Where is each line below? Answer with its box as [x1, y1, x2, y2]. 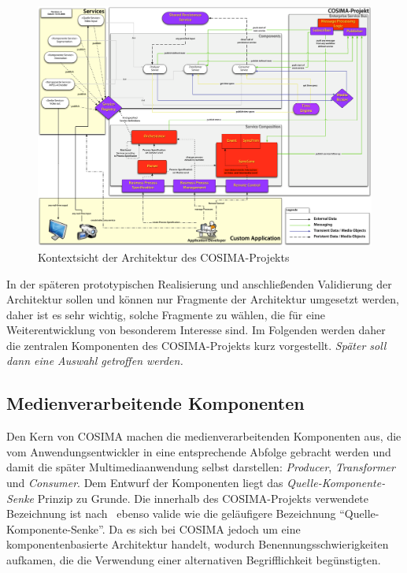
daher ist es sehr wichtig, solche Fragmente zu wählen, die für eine [6, 306, 326, 322]
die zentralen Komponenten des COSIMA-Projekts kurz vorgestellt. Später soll [6, 337, 387, 353]
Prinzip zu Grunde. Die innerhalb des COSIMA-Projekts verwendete [37, 489, 369, 506]
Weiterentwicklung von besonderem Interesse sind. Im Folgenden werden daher [6, 322, 386, 338]
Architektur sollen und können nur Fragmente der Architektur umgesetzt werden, [6, 291, 399, 307]
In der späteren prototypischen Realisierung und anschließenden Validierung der [6, 275, 392, 292]
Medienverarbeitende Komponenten [6, 391, 305, 415]
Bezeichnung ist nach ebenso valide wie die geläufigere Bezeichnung [6, 505, 336, 522]
